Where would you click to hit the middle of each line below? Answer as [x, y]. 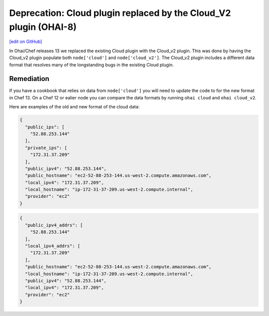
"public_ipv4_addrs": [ [54, 225]
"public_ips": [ [45, 127]
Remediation [29, 79]
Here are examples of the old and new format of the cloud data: [74, 107]
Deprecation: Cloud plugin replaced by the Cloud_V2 [120, 13]
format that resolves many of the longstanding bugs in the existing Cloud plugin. [91, 65]
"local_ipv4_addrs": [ [53, 246]
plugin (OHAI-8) [43, 27]
